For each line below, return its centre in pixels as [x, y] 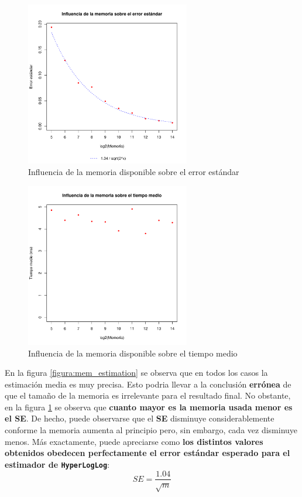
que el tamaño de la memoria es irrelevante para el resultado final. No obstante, [148, 395]
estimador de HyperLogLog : [57, 464]
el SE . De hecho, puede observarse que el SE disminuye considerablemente [140, 418]
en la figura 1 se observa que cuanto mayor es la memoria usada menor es [149, 407]
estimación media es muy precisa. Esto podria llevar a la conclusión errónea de [148, 384]
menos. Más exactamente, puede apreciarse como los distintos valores [134, 441]
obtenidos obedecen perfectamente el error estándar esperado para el [147, 453]
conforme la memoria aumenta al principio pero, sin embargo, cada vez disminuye [151, 430]
